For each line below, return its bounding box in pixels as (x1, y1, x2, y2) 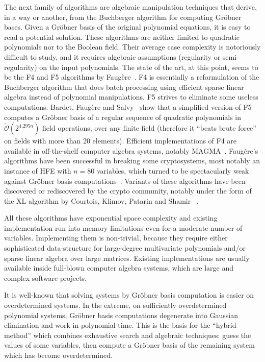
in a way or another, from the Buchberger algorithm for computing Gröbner (4, 11, 242, 22)
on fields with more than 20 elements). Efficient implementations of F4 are (4, 135, 237, 146)
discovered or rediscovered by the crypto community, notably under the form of (4, 185, 252, 196)
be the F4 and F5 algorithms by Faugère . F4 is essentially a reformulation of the (4, 71, 259, 82)
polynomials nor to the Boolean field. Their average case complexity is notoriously (4, 41, 261, 52)
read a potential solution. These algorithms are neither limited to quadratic (4, 31, 240, 42)
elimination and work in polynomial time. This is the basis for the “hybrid (4, 320, 236, 330)
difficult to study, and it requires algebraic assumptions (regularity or (4, 51, 221, 62)
